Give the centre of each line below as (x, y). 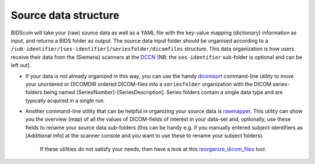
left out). (21, 65)
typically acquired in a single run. (65, 100)
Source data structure (65, 15)
